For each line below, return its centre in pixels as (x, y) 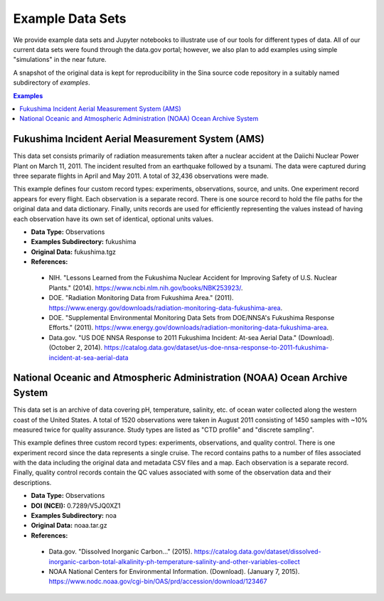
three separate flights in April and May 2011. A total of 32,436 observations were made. (141, 176)
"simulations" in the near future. (60, 60)
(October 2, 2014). (76, 348)
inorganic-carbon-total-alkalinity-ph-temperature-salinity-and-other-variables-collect (174, 561)
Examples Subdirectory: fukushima (84, 242)
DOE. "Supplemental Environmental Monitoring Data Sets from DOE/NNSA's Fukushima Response (192, 318)
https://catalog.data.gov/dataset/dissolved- (257, 552)
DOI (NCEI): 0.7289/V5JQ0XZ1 (76, 506)
